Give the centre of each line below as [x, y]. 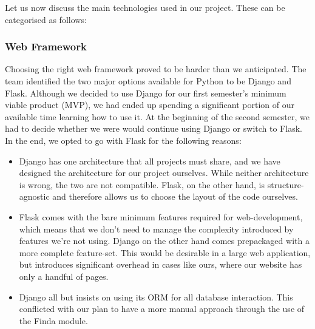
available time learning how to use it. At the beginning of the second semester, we [157, 116]
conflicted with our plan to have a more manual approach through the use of [162, 309]
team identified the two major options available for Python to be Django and [148, 81]
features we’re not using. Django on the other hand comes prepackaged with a [164, 241]
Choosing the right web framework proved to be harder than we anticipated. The [156, 69]
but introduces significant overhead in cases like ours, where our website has [161, 264]
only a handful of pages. [64, 276]
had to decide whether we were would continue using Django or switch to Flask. [154, 128]
